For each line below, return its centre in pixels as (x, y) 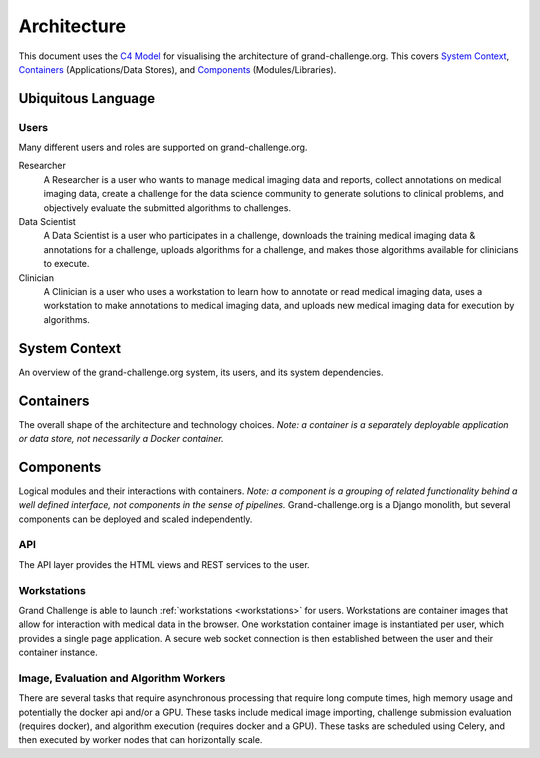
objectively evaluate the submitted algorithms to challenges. (167, 207)
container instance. (58, 652)
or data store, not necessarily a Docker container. (121, 438)
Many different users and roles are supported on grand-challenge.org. (163, 147)
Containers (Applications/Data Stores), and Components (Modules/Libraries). (177, 69)
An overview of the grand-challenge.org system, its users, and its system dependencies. (201, 372)
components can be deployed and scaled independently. (135, 519)
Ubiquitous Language (86, 98)
